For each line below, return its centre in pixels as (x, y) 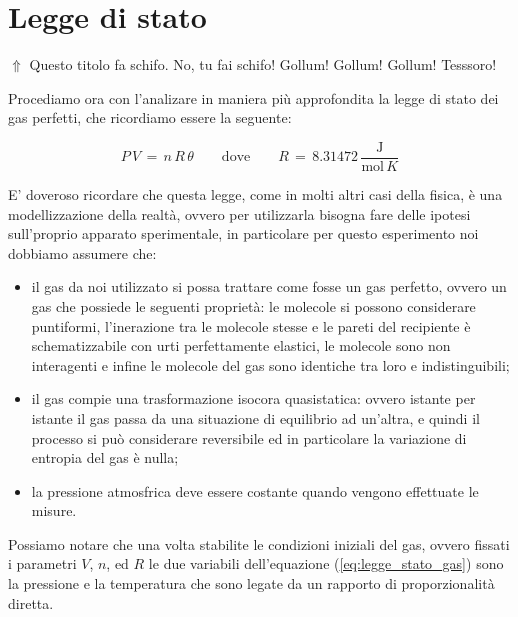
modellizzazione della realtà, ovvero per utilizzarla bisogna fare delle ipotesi (239, 213)
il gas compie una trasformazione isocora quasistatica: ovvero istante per (253, 398)
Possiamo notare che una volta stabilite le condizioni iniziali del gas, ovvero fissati (259, 543)
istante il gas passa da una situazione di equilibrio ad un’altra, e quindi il (255, 417)
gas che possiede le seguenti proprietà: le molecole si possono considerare (253, 305)
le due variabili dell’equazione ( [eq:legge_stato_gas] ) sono (326, 563)
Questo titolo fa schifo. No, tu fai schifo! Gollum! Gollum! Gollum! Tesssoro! (263, 64)
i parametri (42, 563)
